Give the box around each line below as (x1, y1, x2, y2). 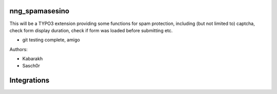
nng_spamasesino (9, 7, 69, 15)
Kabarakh (22, 56, 43, 62)
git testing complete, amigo (22, 37, 81, 43)
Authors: (9, 46, 28, 52)
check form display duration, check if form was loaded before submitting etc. (9, 27, 173, 33)
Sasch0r (22, 63, 41, 69)
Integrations (9, 76, 50, 85)
